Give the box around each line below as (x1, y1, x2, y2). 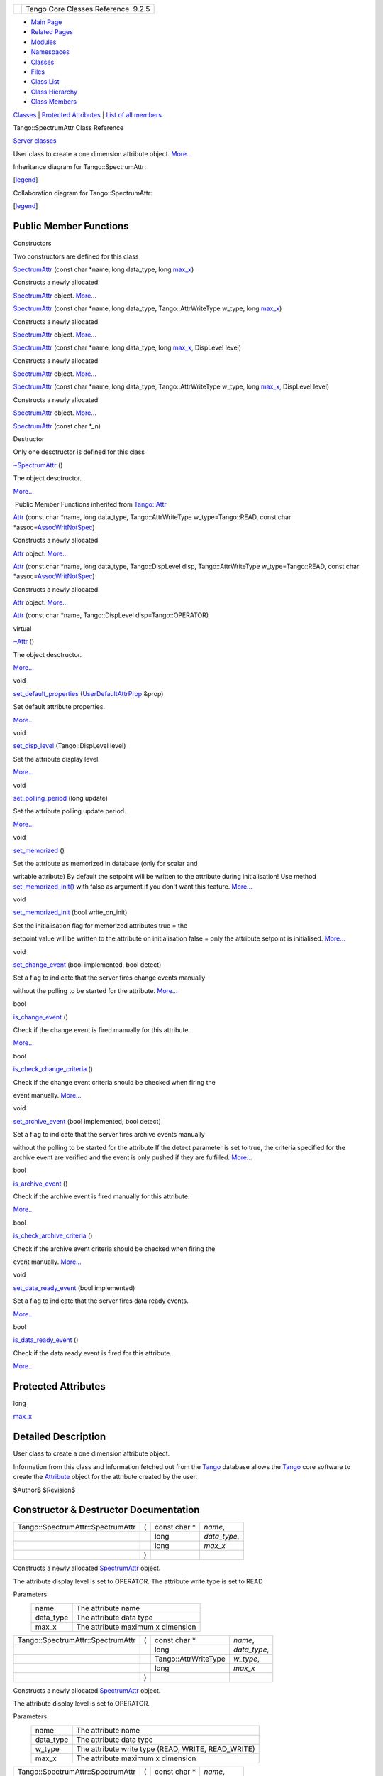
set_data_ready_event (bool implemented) (13, 1283, 135, 1292)
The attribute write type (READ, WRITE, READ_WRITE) (76, 1744, 255, 1754)
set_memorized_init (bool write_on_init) (13, 908, 128, 916)
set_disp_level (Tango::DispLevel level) (13, 742, 126, 750)
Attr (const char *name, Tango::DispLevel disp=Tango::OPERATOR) (13, 611, 209, 619)
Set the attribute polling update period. (13, 807, 127, 816)
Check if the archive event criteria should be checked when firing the (13, 1244, 216, 1253)
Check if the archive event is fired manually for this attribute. (13, 1192, 190, 1201)
